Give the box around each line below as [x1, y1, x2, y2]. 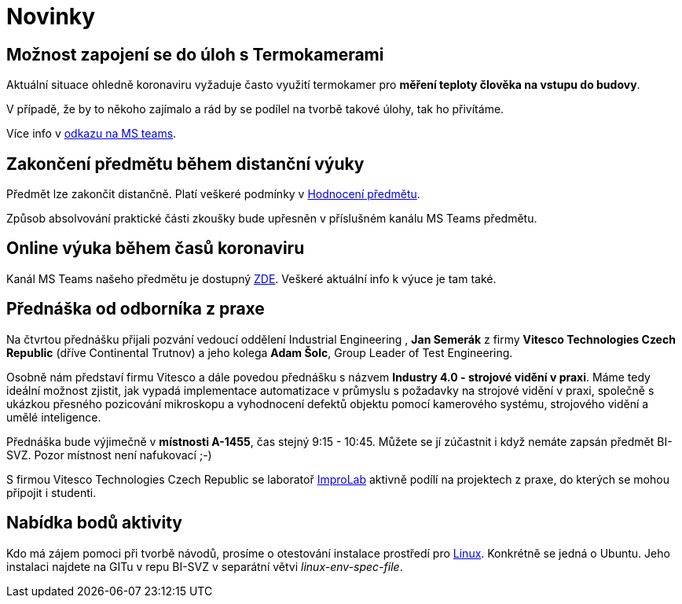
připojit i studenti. [6, 485, 97, 499]
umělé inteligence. [6, 410, 101, 424]
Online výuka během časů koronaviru [6, 238, 305, 259]
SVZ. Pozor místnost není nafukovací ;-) [6, 447, 212, 462]
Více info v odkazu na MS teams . [6, 127, 177, 141]
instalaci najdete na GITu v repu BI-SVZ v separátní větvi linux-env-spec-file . [6, 559, 403, 573]
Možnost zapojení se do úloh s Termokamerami [6, 44, 384, 64]
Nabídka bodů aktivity [6, 513, 182, 533]
